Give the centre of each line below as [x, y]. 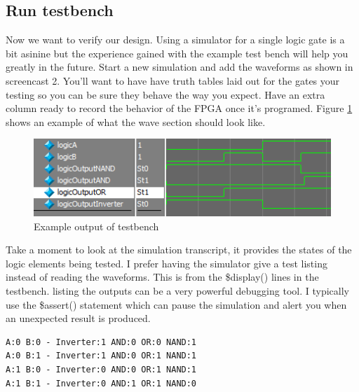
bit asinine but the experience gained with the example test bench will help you [177, 53]
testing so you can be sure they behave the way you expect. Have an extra [165, 94]
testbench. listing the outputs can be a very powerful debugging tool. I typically [177, 291]
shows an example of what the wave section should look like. [136, 121]
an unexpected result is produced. [78, 318]
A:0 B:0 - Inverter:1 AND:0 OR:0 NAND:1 [101, 342]
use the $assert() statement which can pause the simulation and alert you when [176, 304]
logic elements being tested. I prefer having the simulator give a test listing [167, 263]
